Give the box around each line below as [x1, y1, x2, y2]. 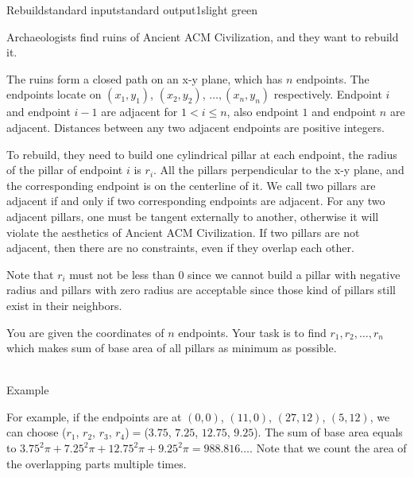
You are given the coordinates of [6, 324, 164, 340]
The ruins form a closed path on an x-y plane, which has [6, 70, 283, 87]
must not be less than [69, 266, 175, 282]
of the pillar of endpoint [6, 161, 123, 178]
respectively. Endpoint [273, 86, 382, 103]
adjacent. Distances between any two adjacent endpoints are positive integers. [6, 118, 385, 135]
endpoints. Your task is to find [178, 324, 327, 340]
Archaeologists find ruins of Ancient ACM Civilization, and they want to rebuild [6, 28, 399, 45]
